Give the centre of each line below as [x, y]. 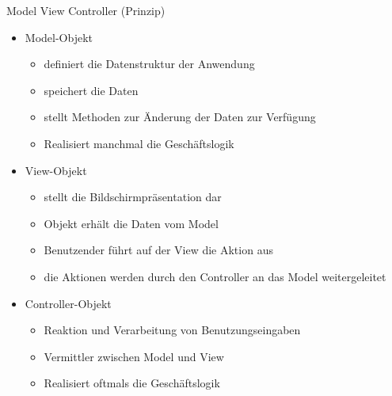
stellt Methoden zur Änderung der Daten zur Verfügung [180, 117]
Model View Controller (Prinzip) [86, 10]
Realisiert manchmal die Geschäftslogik [139, 143]
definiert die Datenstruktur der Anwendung [149, 64]
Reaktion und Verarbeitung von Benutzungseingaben [172, 330]
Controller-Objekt [68, 303]
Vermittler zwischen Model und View [134, 356]
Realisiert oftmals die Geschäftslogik [132, 383]
